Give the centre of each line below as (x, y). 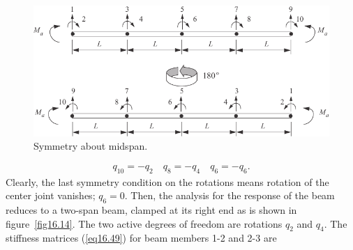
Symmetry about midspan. (91, 146)
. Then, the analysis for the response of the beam (230, 195)
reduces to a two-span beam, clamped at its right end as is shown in (151, 209)
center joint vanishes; (51, 195)
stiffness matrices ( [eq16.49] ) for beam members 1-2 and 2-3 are (141, 238)
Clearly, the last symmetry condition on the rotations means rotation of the (167, 181)
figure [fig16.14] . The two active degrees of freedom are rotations (144, 223)
